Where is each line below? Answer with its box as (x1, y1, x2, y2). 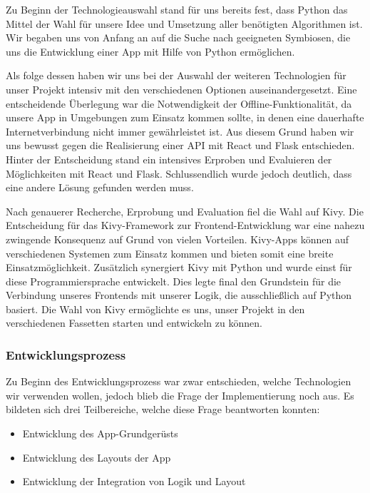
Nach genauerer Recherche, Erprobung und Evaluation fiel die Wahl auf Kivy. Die (6, 203, 364, 218)
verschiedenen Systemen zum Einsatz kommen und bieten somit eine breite (6, 245, 334, 260)
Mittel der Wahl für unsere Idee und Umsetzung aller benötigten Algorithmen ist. (6, 16, 363, 31)
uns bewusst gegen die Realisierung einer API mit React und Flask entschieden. (6, 138, 355, 153)
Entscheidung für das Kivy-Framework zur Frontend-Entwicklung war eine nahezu (6, 218, 365, 233)
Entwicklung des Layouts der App (22, 449, 171, 464)
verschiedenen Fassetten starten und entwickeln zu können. (6, 315, 262, 330)
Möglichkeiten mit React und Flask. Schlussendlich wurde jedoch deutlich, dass (6, 166, 352, 181)
